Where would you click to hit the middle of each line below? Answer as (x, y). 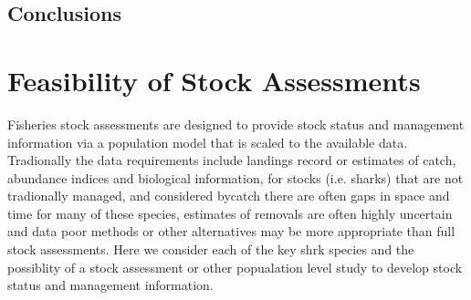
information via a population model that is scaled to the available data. (208, 142)
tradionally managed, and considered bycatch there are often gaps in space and (229, 196)
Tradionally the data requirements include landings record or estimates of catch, (232, 160)
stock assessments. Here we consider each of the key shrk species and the (211, 249)
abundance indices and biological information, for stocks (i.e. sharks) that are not (235, 177)
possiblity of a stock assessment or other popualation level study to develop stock (235, 267)
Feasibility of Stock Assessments (214, 80)
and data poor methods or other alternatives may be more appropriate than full (231, 231)
